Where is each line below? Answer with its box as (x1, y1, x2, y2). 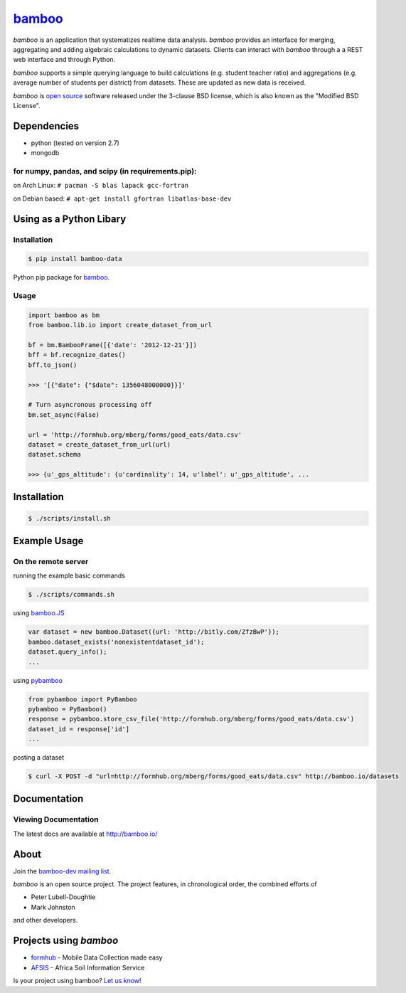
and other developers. (13, 916, 78, 925)
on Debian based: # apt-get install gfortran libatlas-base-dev (13, 194, 232, 203)
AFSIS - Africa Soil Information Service (31, 963, 145, 972)
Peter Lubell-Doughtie (31, 893, 96, 901)
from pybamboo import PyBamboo (28, 695, 138, 703)
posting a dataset (13, 753, 64, 762)
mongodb (31, 149, 60, 157)
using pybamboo (13, 676, 63, 684)
